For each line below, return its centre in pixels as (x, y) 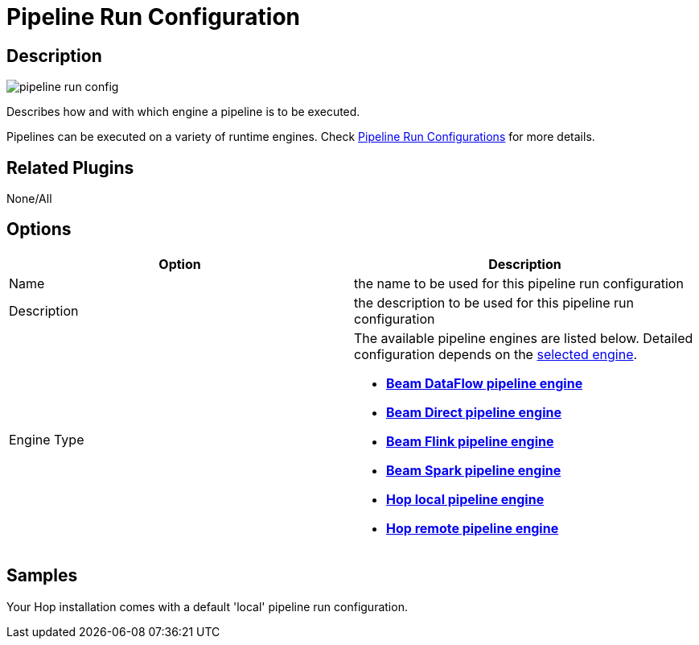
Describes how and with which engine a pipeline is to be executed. (183, 112)
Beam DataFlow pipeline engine (485, 383)
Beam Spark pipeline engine (474, 470)
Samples (42, 576)
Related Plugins (70, 167)
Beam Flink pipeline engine (470, 441)
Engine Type (47, 439)
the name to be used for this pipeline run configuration (519, 283)
